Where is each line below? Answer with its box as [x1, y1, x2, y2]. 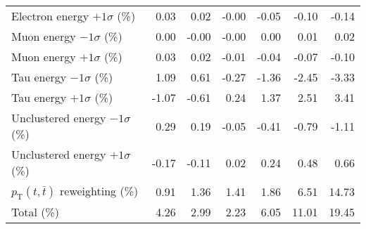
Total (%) [11, 204, 60, 221]
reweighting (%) [60, 183, 139, 199]
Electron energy [11, 8, 89, 24]
